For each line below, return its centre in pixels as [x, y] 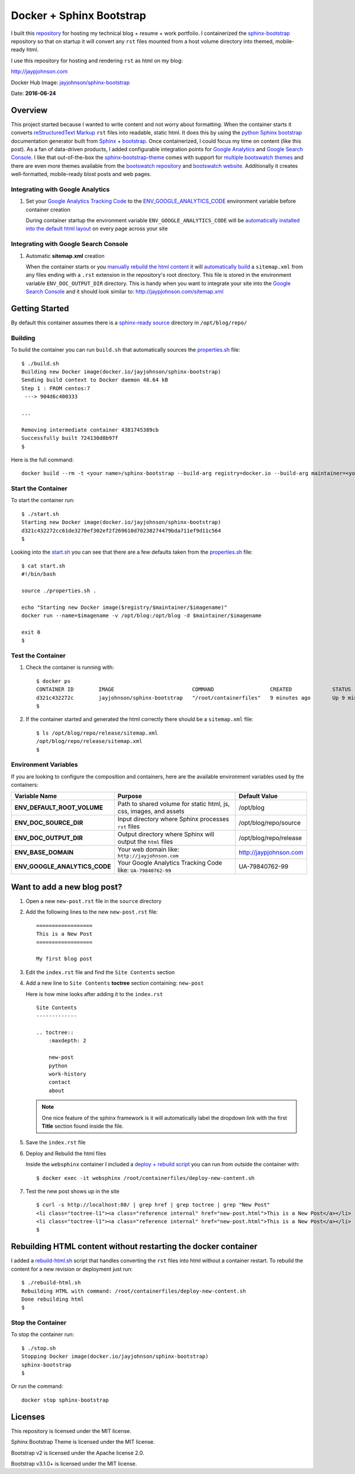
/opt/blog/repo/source [270, 823]
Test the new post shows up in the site [72, 1191]
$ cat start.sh [43, 566]
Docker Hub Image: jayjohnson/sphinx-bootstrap [70, 82]
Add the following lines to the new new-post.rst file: [92, 912]
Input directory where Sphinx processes [173, 819]
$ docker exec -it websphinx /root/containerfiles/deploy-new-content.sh [146, 1178]
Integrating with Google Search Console [70, 244]
